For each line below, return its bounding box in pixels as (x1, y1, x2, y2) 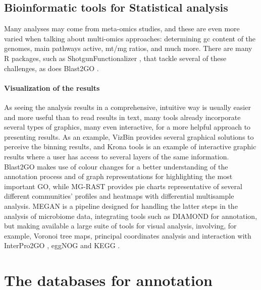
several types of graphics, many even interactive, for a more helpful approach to (4, 122, 251, 132)
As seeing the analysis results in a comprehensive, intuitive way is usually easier (4, 101, 251, 112)
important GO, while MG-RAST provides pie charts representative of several (4, 181, 242, 191)
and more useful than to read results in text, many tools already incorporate (4, 111, 241, 122)
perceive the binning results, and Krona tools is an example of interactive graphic (4, 141, 256, 152)
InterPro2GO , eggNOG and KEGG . (4, 240, 120, 251)
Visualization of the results (4, 82, 100, 93)
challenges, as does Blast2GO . (4, 63, 99, 73)
